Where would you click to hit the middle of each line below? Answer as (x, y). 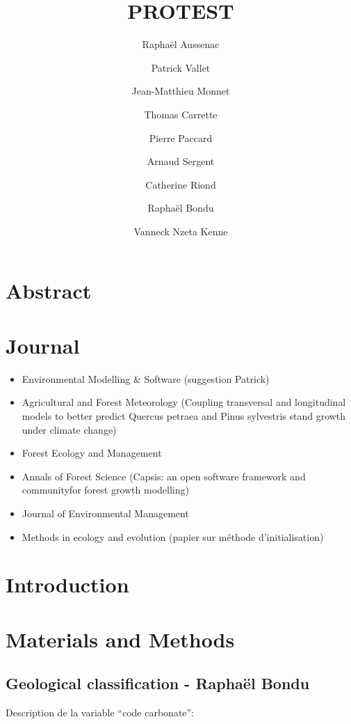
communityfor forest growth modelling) (105, 490)
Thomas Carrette (181, 114)
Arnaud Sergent (181, 161)
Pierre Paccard (181, 137)
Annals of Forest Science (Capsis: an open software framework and (164, 476)
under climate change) (69, 429)
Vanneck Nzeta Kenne (181, 231)
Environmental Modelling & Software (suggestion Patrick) (146, 378)
